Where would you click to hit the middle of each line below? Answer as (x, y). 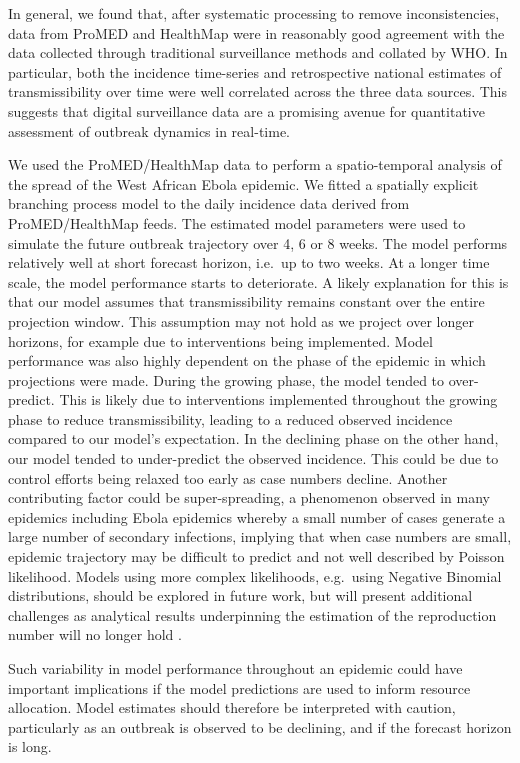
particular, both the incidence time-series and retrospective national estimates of (255, 71)
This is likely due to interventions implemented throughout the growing (278, 399)
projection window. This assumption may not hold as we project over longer (241, 320)
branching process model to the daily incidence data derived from (209, 203)
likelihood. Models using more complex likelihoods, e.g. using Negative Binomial (255, 575)
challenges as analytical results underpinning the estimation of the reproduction (252, 614)
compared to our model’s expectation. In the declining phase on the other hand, (253, 438)
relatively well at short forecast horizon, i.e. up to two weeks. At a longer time (249, 262)
